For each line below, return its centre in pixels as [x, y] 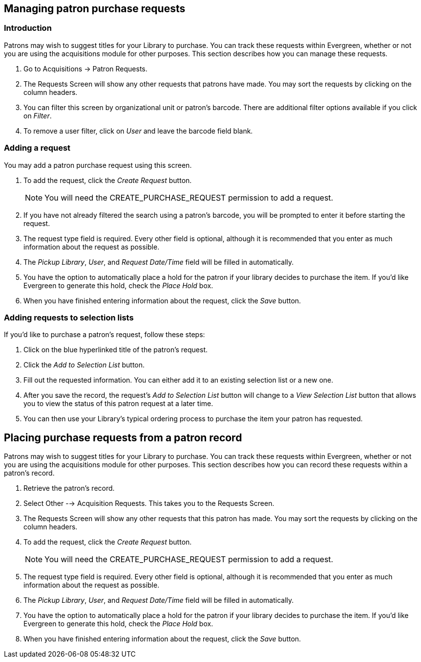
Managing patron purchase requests [95, 9]
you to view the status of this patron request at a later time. [118, 404]
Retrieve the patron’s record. [69, 488]
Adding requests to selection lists [69, 317]
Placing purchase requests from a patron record [123, 437]
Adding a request [37, 148]
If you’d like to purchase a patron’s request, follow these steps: [105, 335]
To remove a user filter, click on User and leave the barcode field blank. [138, 131]
